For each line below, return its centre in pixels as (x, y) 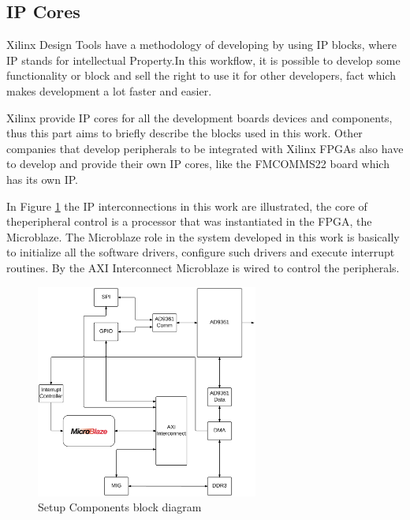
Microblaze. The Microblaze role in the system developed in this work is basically (203, 236)
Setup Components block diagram (120, 507)
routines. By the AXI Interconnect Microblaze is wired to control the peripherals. (203, 267)
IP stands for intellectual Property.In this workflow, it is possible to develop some (203, 60)
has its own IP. (42, 179)
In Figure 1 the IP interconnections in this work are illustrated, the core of (187, 206)
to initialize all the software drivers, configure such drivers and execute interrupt (201, 252)
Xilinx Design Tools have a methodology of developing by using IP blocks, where (202, 45)
